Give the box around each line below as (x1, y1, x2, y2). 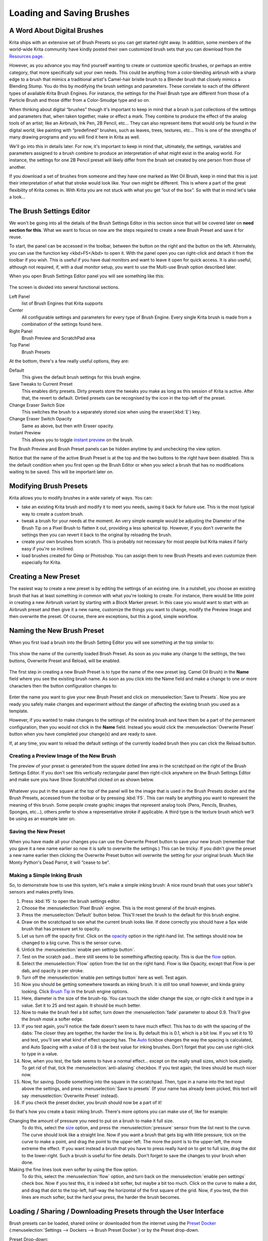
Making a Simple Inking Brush (9, 872, 82, 879)
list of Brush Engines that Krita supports (21, 300, 103, 306)
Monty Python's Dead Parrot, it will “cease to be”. (9, 859, 110, 865)
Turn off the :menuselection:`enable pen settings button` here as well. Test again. (21, 974, 188, 980)
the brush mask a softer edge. (21, 1016, 84, 1022)
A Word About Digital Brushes (9, 26, 104, 35)
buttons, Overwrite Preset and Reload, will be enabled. (9, 658, 121, 664)
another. (9, 164, 26, 170)
